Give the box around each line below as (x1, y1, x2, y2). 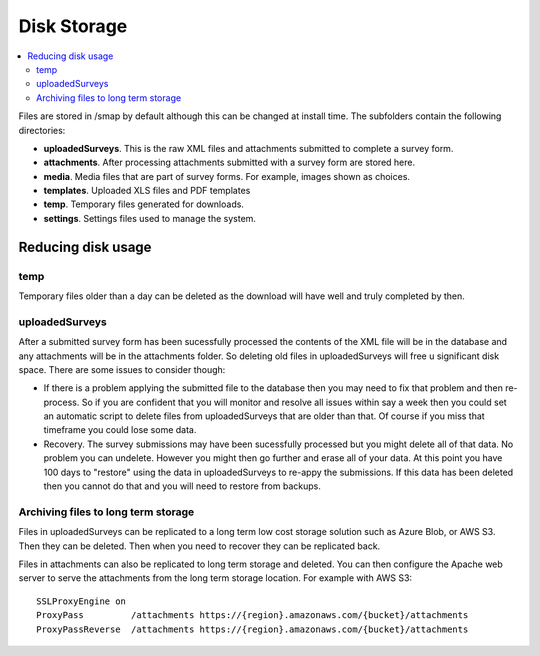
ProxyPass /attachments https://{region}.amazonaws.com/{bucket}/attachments (36, 610, 469, 621)
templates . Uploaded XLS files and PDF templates (43, 185, 251, 197)
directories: (18, 124, 66, 136)
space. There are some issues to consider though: (18, 363, 226, 375)
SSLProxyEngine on (36, 595, 127, 607)
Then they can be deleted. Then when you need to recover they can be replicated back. (18, 540, 381, 552)
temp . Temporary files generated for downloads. (43, 198, 245, 210)
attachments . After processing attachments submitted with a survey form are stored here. (43, 156, 415, 169)
